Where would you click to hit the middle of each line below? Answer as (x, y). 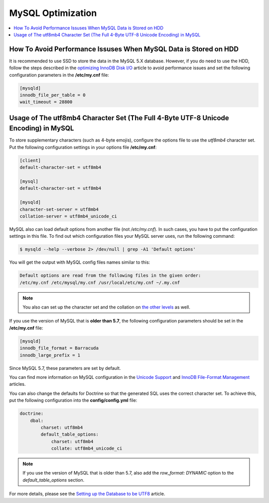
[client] (30, 160)
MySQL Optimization (53, 13)
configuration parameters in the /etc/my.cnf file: (59, 75)
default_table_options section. (54, 480)
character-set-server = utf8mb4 (59, 209)
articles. (17, 384)
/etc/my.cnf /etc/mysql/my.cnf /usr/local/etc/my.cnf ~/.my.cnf (100, 282)
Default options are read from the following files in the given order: (110, 276)
